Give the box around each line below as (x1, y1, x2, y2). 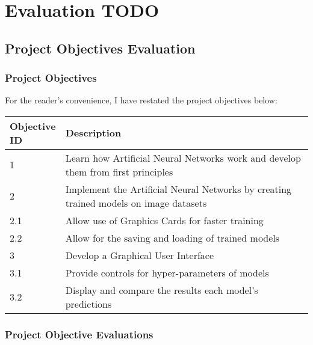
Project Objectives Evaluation (5, 38, 196, 57)
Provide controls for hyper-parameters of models (65, 265, 269, 279)
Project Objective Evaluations (5, 326, 153, 341)
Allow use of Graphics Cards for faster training (65, 213, 264, 227)
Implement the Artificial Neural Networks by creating (65, 182, 292, 196)
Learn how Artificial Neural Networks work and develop (65, 150, 301, 165)
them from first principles (65, 164, 173, 179)
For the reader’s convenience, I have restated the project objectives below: (5, 94, 277, 106)
